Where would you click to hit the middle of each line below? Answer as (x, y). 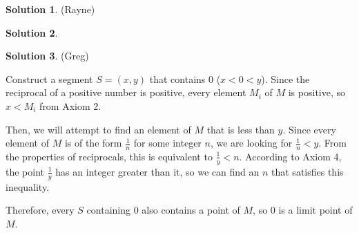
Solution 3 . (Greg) (47, 56)
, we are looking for (251, 143)
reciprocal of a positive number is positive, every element (126, 92)
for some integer (167, 143)
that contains (177, 78)
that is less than (241, 129)
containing (108, 210)
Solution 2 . (32, 32)
